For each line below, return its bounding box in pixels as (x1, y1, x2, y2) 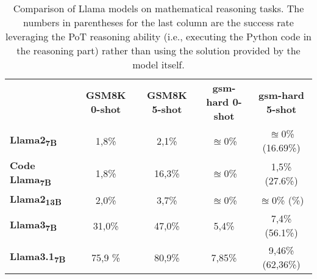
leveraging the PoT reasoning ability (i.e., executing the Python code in (5, 29, 312, 43)
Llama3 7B (10, 217, 57, 234)
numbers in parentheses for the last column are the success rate (23, 15, 294, 29)
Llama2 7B (10, 132, 57, 149)
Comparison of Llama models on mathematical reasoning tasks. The (13, 1, 304, 15)
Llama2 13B (10, 192, 62, 208)
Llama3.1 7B (10, 249, 66, 266)
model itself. (132, 57, 185, 71)
